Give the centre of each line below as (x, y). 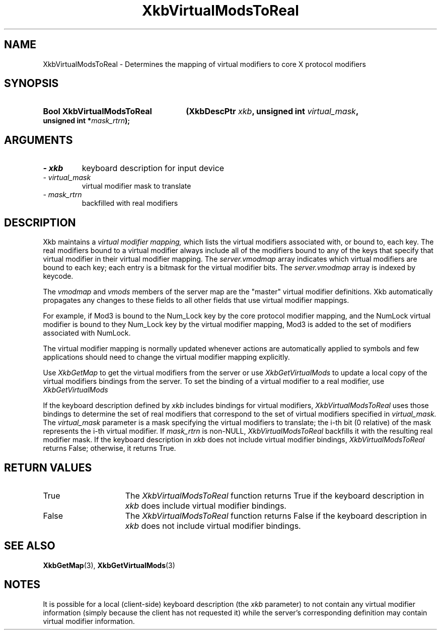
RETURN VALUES (48, 467)
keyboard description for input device (153, 168)
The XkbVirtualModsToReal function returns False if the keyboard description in (276, 516)
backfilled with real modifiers (130, 203)
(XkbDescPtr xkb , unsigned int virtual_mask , (272, 111)
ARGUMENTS (39, 140)
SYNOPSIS (31, 84)
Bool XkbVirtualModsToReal (97, 111)
